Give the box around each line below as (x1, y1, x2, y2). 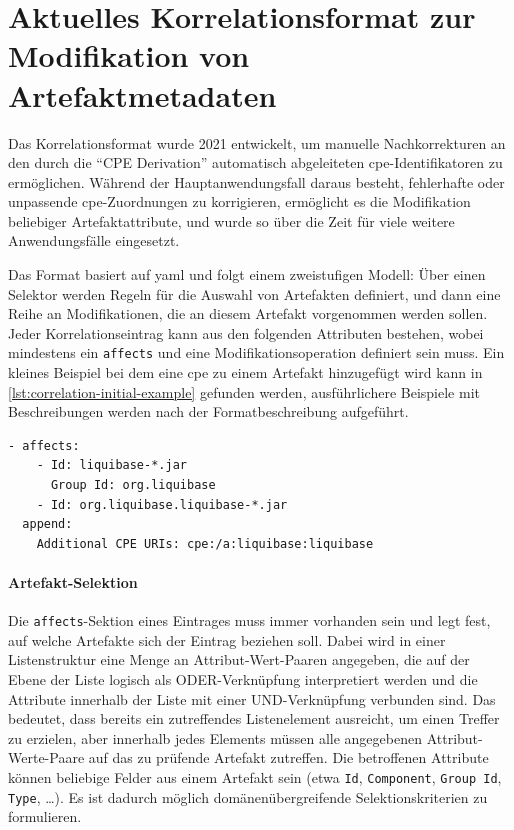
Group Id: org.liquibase (50, 478, 216, 493)
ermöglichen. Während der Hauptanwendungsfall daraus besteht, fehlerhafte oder (8, 171, 505, 192)
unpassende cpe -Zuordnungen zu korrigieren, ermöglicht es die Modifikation (8, 191, 471, 212)
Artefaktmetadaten (8, 74, 277, 115)
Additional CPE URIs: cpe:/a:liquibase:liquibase (36, 536, 374, 551)
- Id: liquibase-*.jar (36, 458, 187, 473)
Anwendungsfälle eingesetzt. (8, 230, 180, 251)
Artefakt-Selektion (8, 572, 138, 593)
